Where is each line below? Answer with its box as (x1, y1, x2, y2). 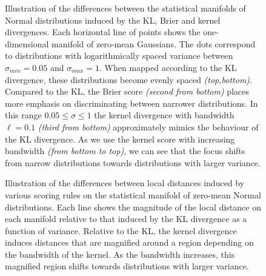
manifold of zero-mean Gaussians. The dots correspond (52, 37, 256, 50)
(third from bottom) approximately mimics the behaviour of (38, 120, 259, 133)
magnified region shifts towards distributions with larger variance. (5, 260, 249, 272)
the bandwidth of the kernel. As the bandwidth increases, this (5, 247, 235, 260)
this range (5, 109, 42, 121)
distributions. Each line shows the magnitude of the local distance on (5, 200, 261, 213)
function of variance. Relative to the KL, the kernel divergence (5, 224, 237, 237)
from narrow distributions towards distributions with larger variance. (5, 156, 261, 169)
